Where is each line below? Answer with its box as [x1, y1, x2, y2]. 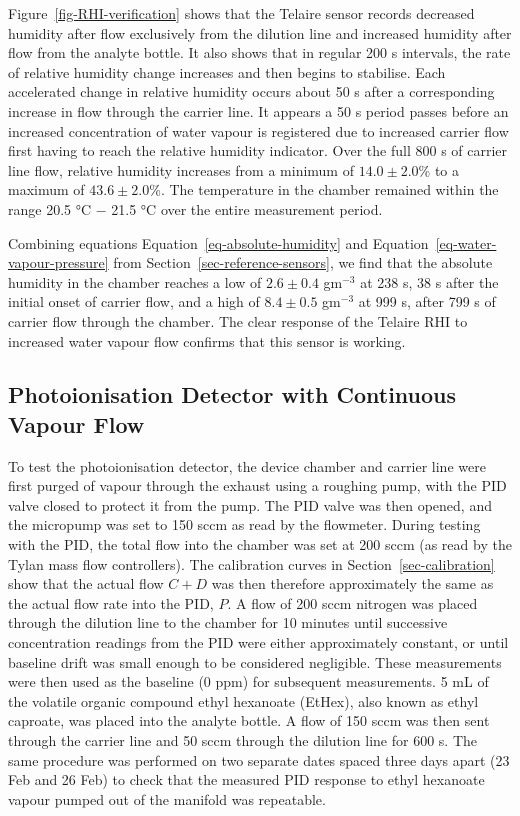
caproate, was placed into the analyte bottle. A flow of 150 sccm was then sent [8, 710, 490, 731]
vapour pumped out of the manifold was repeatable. [8, 788, 326, 809]
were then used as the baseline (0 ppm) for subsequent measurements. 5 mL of [8, 671, 489, 692]
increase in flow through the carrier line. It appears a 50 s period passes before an [8, 100, 509, 121]
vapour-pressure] [8, 252, 109, 273]
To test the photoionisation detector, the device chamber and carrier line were [8, 455, 486, 476]
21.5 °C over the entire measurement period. [111, 198, 383, 219]
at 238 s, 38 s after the [360, 271, 499, 292]
